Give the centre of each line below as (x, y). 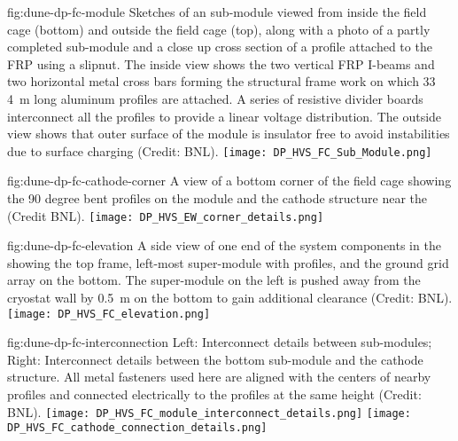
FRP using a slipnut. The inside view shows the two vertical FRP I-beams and (221, 63)
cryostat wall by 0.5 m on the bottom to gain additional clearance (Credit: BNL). (230, 298)
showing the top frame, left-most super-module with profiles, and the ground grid (228, 262)
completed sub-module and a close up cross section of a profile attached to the (220, 47)
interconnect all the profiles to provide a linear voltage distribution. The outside (225, 116)
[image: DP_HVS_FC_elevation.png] (109, 314)
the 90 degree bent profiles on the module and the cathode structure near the (217, 198)
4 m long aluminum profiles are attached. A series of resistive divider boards (215, 98)
